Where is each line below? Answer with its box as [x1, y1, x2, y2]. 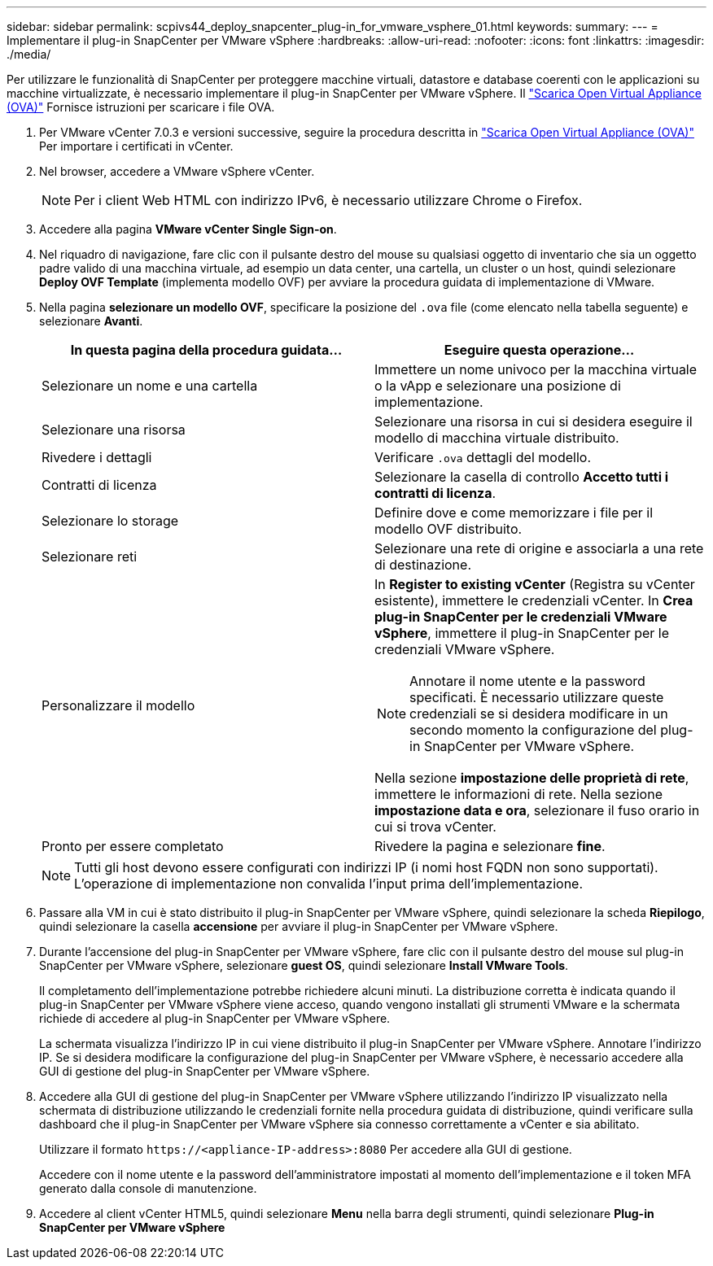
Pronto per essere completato [42, 838, 224, 854]
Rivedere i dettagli [42, 449, 152, 465]
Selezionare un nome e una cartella [42, 378, 258, 394]
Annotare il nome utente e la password [409, 673, 645, 689]
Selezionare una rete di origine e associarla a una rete [374, 540, 704, 557]
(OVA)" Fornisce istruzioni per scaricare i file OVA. [7, 100, 275, 114]
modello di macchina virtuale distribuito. [374, 430, 619, 446]
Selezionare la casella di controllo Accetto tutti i [374, 469, 669, 485]
